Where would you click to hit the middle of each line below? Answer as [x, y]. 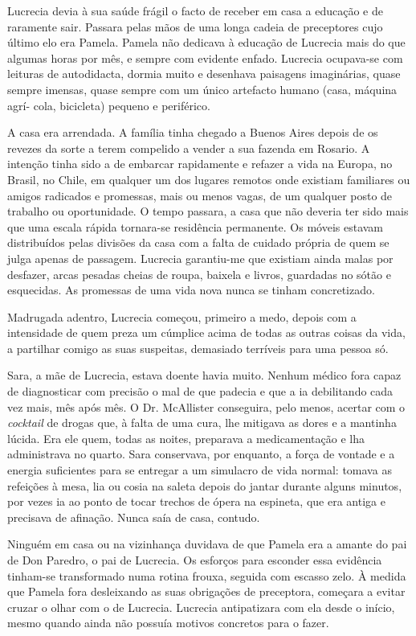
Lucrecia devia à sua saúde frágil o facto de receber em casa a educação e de [195, 10]
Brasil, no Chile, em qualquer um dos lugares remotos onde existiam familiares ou [209, 179]
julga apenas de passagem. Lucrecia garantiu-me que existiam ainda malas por [200, 258]
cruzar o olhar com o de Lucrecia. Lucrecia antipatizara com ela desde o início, [201, 607]
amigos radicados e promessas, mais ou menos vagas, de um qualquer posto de [200, 195]
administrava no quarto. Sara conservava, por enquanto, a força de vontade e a [201, 454]
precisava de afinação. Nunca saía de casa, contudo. [134, 517]
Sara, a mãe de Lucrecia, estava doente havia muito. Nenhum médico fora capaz [204, 375]
